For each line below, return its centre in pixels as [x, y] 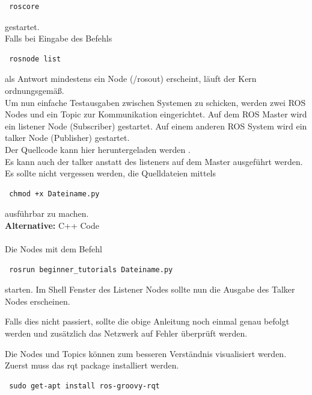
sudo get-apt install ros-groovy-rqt [84, 386]
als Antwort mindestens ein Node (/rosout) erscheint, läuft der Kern [131, 79]
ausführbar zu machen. [47, 213]
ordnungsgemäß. [35, 90]
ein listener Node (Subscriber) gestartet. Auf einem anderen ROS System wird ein [156, 126]
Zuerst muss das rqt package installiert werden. [92, 365]
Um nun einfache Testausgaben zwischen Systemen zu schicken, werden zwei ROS [155, 102]
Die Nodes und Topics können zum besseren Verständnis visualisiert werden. [146, 353]
